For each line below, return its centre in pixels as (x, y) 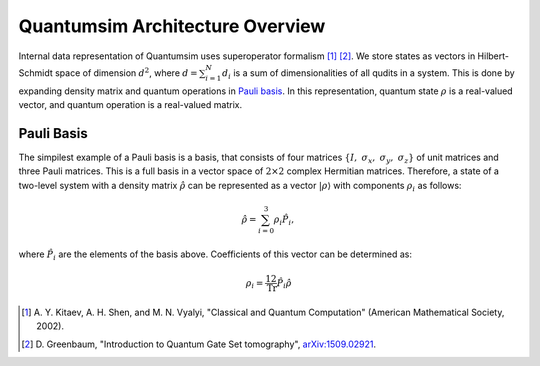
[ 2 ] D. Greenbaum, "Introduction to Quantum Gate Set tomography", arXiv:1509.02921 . (199, 344)
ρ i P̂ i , (284, 220)
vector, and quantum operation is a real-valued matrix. (130, 104)
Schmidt (36, 72)
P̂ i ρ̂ (284, 283)
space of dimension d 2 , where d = (127, 72)
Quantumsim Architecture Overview (172, 26)
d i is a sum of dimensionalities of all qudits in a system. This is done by (368, 73)
